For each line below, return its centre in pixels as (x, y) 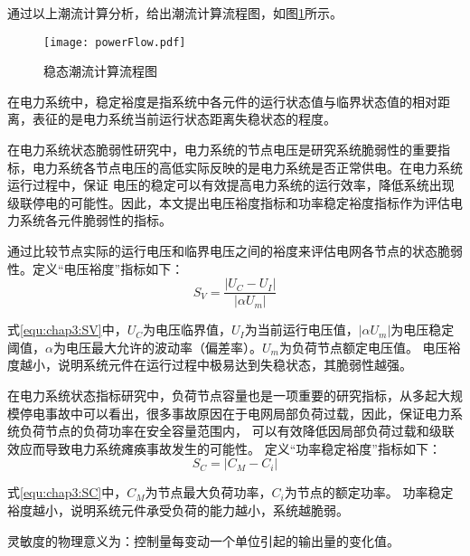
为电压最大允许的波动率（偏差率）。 (157, 347)
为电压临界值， (187, 330)
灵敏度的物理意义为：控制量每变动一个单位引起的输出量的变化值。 (203, 540)
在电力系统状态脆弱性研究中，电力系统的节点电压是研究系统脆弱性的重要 (222, 150)
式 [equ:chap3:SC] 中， (67, 492)
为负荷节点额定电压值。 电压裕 (370, 347)
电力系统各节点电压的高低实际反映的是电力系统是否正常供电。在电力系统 (247, 167)
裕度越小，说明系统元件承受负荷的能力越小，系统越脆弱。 (178, 510)
